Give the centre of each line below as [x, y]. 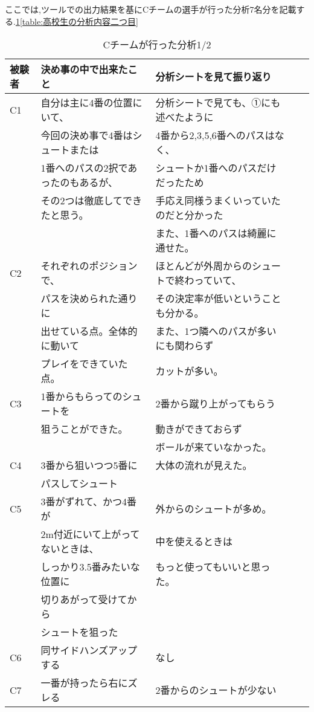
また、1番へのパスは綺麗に [216, 233]
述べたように [184, 117]
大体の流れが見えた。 [204, 465]
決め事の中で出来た [84, 70]
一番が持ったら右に [84, 683]
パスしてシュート [79, 484]
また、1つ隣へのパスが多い [216, 331]
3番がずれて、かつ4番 [89, 502]
